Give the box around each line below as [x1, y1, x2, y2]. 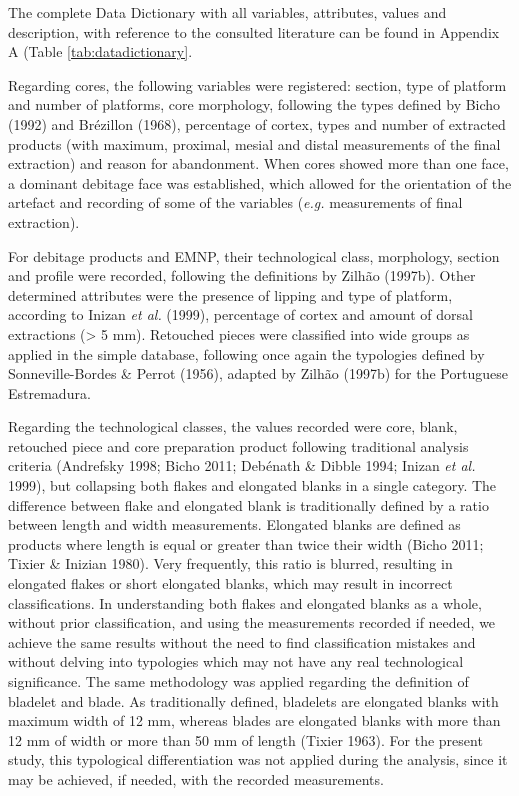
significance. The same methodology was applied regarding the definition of [8, 671, 469, 691]
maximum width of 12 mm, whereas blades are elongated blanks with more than [8, 710, 501, 731]
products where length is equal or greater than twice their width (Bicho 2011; [8, 533, 484, 554]
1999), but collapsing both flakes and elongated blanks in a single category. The [8, 475, 497, 496]
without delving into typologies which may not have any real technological [8, 651, 464, 672]
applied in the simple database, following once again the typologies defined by [8, 343, 485, 364]
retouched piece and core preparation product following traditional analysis [8, 435, 469, 456]
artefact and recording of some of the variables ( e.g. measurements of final [8, 192, 463, 213]
